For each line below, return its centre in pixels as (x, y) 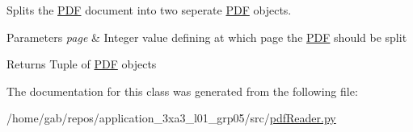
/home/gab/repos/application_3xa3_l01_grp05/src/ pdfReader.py (171, 118)
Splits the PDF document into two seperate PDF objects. (149, 10)
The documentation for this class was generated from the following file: (182, 91)
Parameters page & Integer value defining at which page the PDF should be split (207, 37)
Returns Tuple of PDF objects (82, 64)
